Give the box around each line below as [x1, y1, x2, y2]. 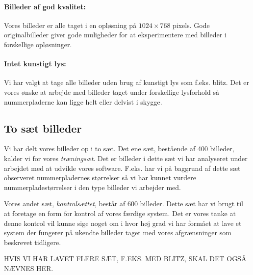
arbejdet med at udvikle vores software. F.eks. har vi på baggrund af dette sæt [4, 163, 241, 173]
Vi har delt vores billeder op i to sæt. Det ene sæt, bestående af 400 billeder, [4, 143, 234, 154]
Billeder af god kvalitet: [4, 1, 86, 11]
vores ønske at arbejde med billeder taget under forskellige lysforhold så [4, 86, 219, 97]
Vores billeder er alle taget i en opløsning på [4, 20, 137, 30]
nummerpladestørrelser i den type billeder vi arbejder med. [4, 182, 181, 192]
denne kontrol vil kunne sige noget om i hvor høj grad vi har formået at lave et [4, 218, 242, 228]
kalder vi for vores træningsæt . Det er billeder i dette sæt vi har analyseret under [4, 153, 248, 163]
